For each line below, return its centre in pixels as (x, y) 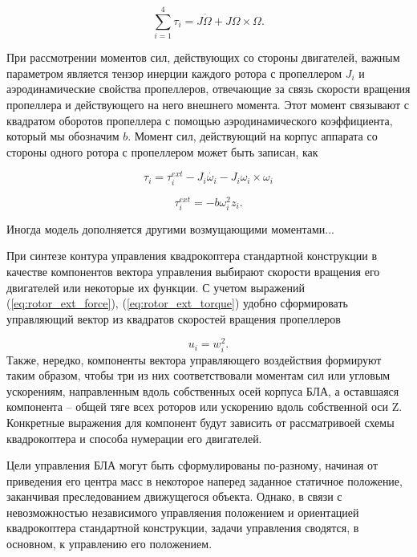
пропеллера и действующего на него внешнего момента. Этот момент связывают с (208, 104)
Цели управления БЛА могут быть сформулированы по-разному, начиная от (192, 465)
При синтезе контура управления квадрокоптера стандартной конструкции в (192, 256)
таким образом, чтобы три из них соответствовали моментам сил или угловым (198, 375)
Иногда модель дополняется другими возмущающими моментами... (170, 228)
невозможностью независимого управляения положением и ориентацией (183, 512)
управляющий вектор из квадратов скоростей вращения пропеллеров (174, 318)
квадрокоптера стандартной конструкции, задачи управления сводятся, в (183, 528)
